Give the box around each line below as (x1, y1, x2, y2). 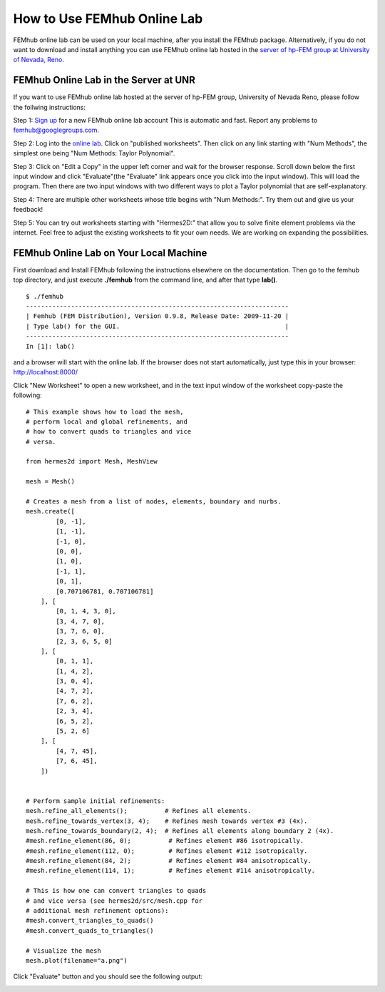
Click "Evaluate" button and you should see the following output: (13, 972, 203, 981)
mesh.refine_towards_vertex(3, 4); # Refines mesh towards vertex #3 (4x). (26, 817, 308, 825)
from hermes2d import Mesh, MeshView (26, 457, 158, 466)
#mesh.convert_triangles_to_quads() (26, 916, 154, 925)
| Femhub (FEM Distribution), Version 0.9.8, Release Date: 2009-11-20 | (26, 312, 289, 320)
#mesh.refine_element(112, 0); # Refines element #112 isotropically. (26, 847, 308, 855)
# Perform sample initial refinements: (26, 797, 165, 805)
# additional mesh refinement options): (26, 906, 169, 915)
